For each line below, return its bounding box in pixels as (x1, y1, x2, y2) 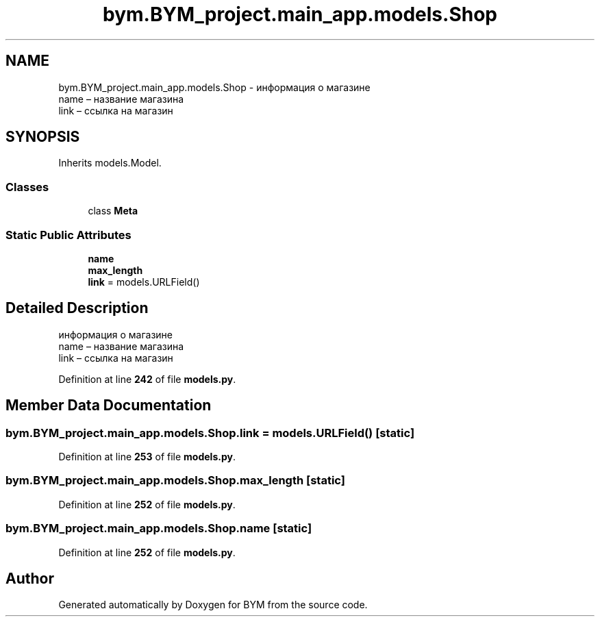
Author (5, 569, 54, 587)
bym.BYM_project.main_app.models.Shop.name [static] (5, 521, 312, 536)
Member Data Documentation (5, 397, 212, 414)
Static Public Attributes (5, 227, 132, 242)
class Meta (88, 205, 138, 217)
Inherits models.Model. (58, 157, 162, 169)
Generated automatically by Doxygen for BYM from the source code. (58, 599, 368, 611)
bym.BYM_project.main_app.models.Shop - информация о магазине (58, 81, 371, 93)
